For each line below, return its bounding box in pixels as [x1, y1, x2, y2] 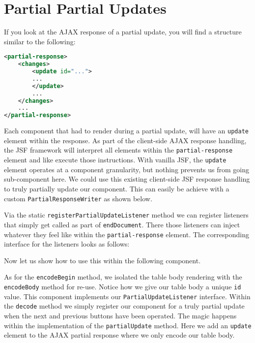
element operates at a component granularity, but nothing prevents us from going [4, 164, 249, 174]
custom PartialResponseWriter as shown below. [4, 193, 152, 203]
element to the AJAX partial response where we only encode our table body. [4, 330, 235, 340]
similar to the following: [4, 36, 76, 46]
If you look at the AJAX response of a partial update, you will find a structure [4, 27, 242, 37]
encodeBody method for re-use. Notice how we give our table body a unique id [4, 281, 241, 291]
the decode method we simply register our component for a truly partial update [4, 301, 245, 311]
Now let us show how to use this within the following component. [4, 255, 201, 265]
